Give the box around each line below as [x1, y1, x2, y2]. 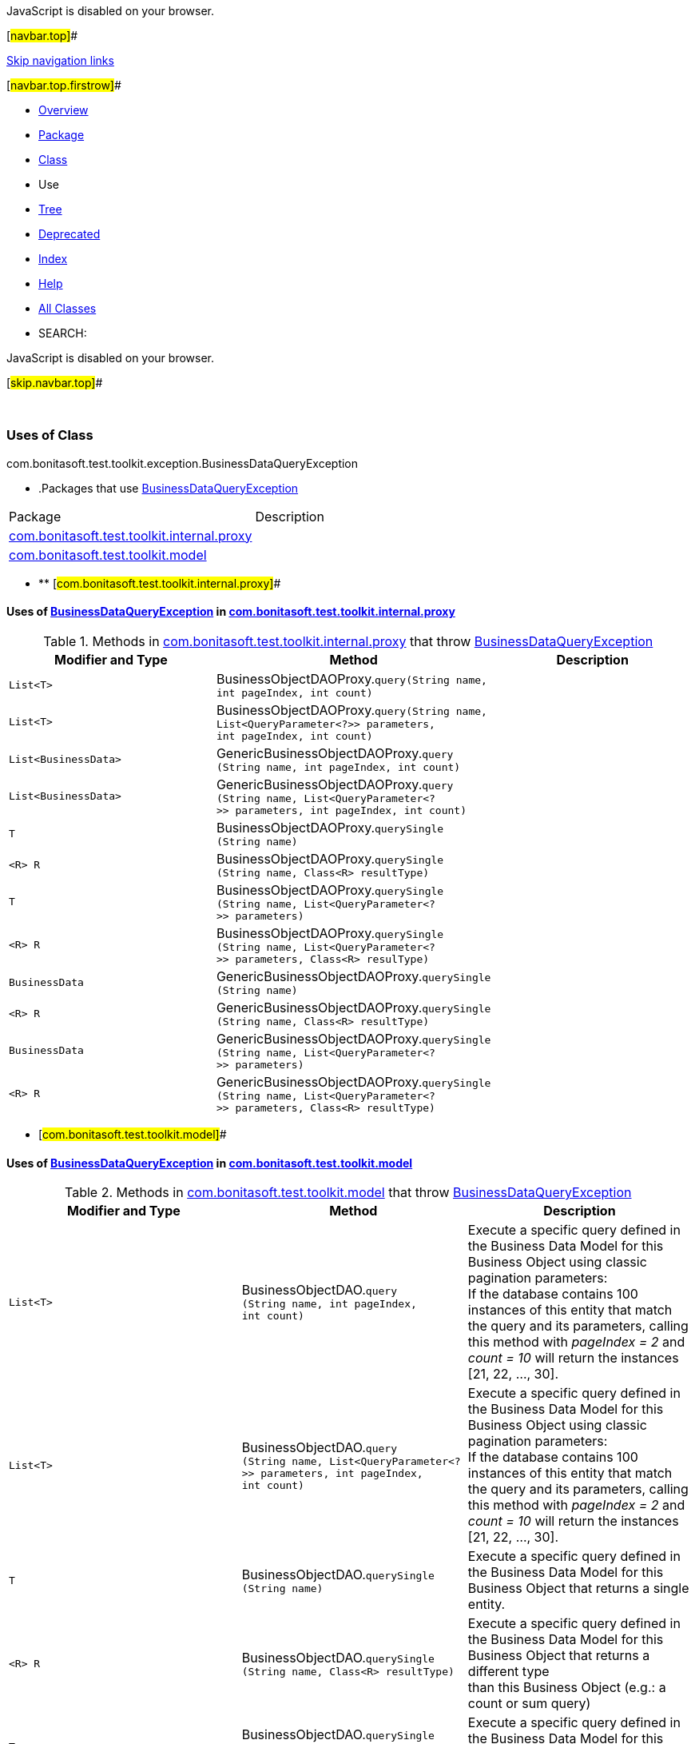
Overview [38, 103, 89, 117]
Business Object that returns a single [467, 1580, 689, 1597]
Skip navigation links [6, 54, 114, 67]
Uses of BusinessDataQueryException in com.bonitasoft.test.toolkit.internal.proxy [6, 605, 455, 619]
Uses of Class [6, 427, 93, 444]
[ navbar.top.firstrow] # [6, 78, 121, 92]
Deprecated [38, 227, 101, 241]
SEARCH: [38, 326, 87, 340]
